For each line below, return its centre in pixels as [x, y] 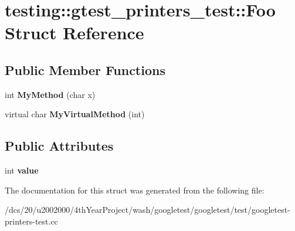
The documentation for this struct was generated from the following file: [135, 190]
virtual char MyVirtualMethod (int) [75, 114]
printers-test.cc [31, 221]
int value [22, 170]
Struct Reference [74, 33]
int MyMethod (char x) [50, 94]
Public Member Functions [85, 69]
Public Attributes [59, 146]
